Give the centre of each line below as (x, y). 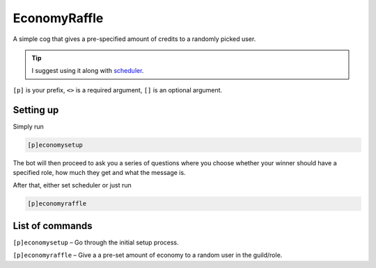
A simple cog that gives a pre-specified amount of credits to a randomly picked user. (134, 39)
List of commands (53, 226)
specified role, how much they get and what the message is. (99, 172)
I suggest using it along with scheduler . (88, 71)
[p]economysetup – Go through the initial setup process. (96, 242)
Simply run (29, 126)
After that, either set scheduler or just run (72, 185)
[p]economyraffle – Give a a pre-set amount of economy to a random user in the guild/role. (148, 255)
